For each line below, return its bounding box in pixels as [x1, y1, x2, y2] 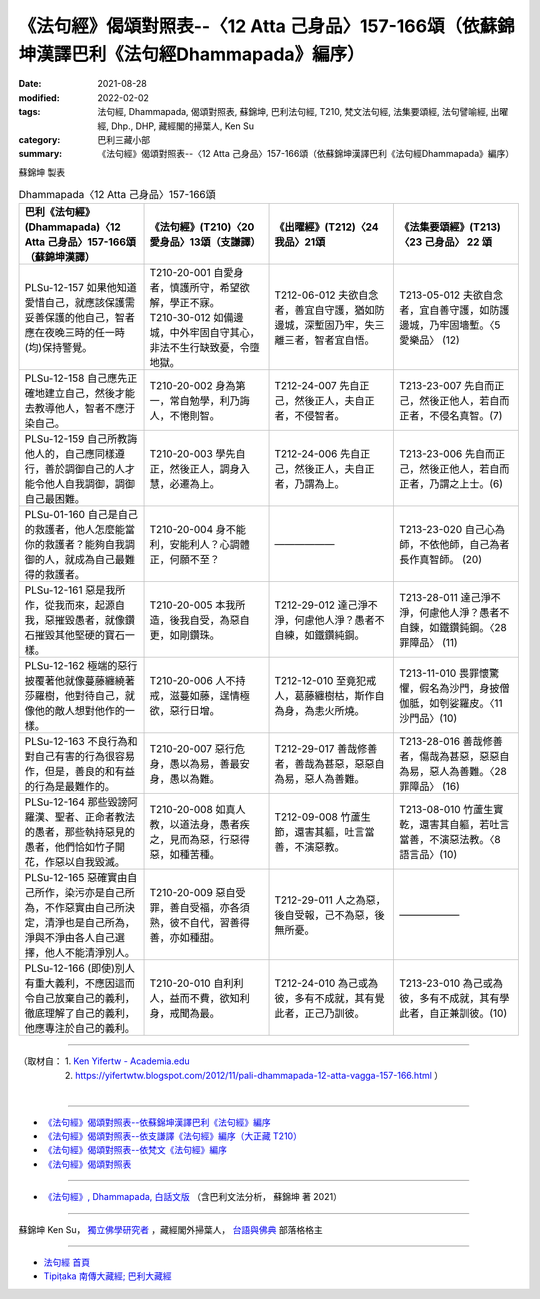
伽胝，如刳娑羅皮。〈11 [398, 696, 504, 710]
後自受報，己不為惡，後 [274, 908, 385, 922]
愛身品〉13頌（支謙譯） [149, 235, 261, 249]
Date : [18, 78, 42, 90]
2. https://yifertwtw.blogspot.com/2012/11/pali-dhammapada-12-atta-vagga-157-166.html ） [64, 1069, 444, 1081]
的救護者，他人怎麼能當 [24, 523, 135, 537]
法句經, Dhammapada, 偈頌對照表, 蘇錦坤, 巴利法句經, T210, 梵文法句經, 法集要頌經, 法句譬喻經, [97, 106, 489, 118]
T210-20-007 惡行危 [149, 742, 245, 756]
